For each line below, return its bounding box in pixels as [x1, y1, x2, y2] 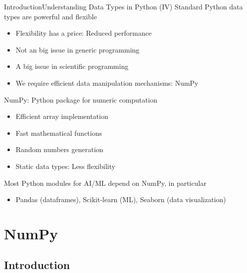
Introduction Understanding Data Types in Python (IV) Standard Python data [4, 1, 243, 11]
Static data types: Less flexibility [15, 161, 115, 171]
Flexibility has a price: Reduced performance [15, 28, 152, 38]
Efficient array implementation [15, 111, 108, 121]
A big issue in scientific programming [15, 61, 129, 71]
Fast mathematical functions [15, 127, 102, 138]
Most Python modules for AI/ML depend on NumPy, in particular [4, 177, 206, 188]
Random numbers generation [15, 144, 103, 155]
